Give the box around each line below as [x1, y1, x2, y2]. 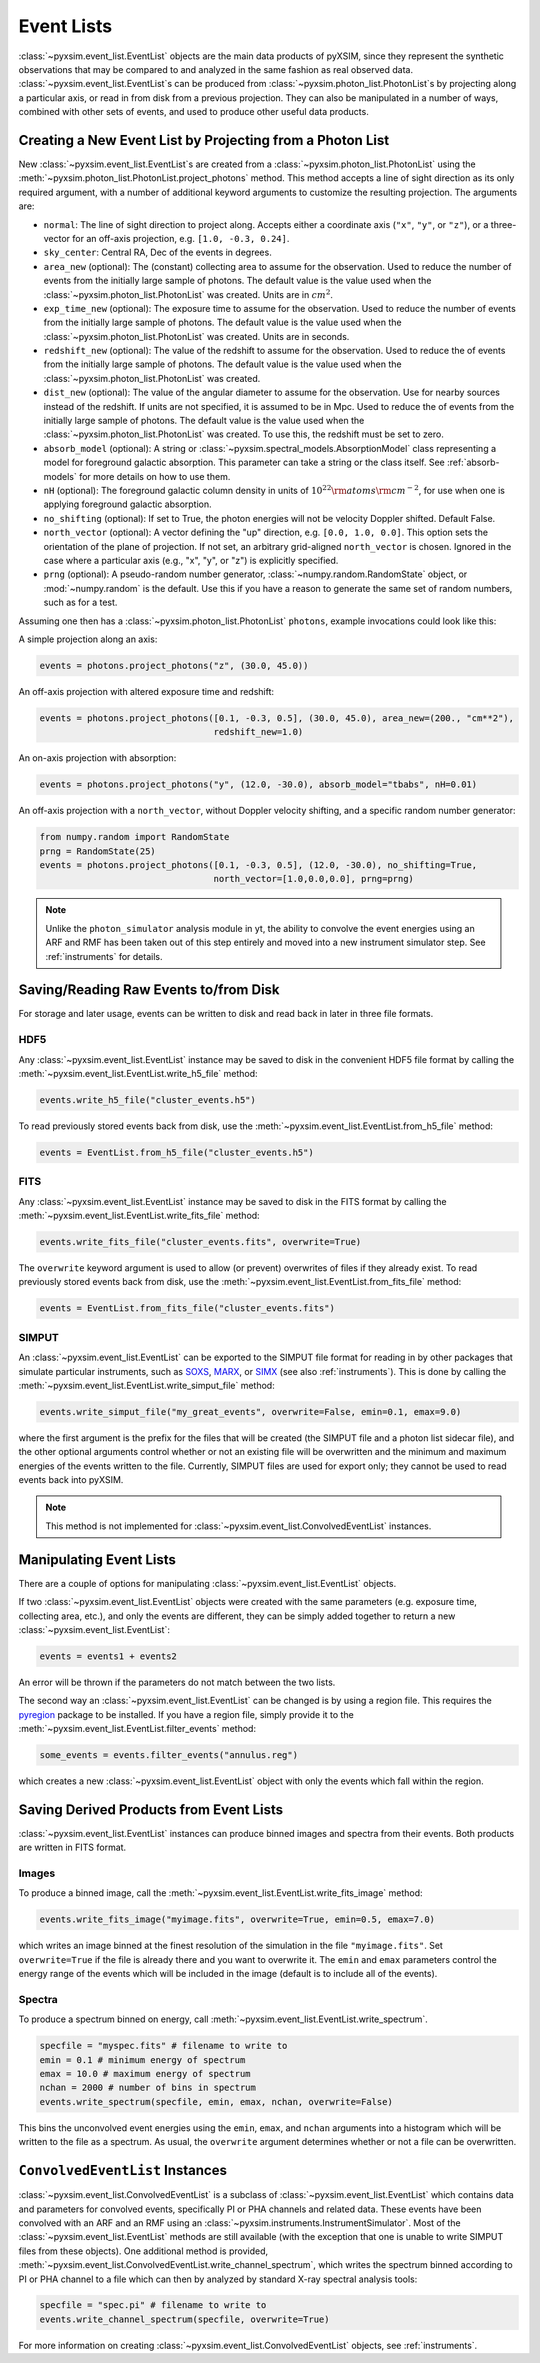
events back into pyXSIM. [18, 1474, 124, 1486]
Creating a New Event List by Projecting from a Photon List [18, 131, 390, 149]
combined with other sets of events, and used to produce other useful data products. [18, 106, 369, 118]
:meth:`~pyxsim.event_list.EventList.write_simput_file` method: [18, 1379, 275, 1391]
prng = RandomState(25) [39, 845, 157, 857]
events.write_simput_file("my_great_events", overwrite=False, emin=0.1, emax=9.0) [39, 1406, 462, 1417]
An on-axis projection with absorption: [18, 752, 177, 764]
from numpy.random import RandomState [39, 831, 230, 843]
